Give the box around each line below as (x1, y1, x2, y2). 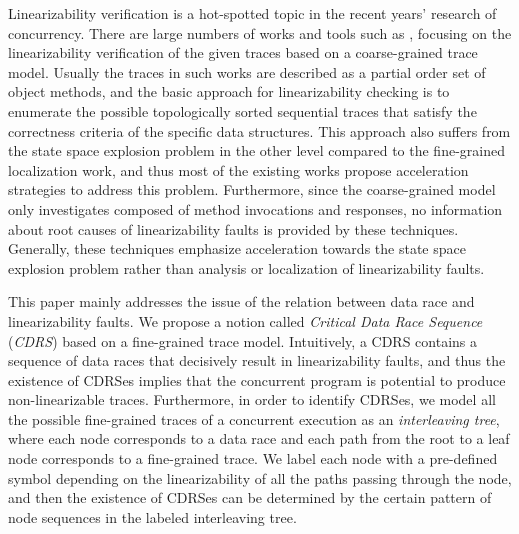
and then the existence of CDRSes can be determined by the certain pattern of (8, 487, 492, 508)
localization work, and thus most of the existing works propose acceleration (8, 159, 469, 180)
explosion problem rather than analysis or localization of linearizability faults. (8, 257, 485, 278)
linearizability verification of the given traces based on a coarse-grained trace (8, 42, 478, 63)
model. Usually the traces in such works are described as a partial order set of (8, 61, 486, 82)
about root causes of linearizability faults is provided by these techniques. (8, 218, 459, 239)
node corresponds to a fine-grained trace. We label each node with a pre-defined (8, 448, 498, 469)
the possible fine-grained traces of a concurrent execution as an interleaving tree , (8, 408, 500, 429)
